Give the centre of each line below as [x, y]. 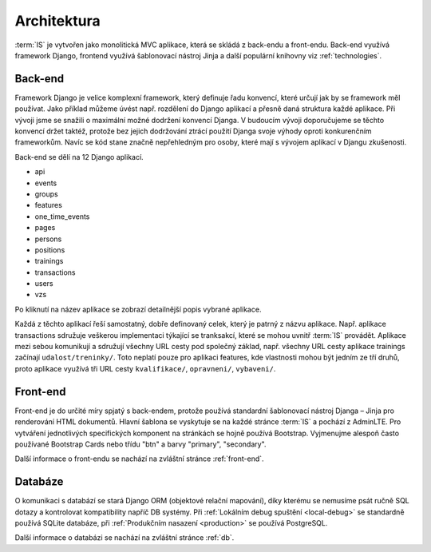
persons [48, 239]
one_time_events [62, 216]
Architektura [57, 21]
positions [50, 250]
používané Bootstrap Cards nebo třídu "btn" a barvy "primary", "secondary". [140, 444]
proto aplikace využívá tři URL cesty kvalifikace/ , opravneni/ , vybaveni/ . [145, 368]
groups [47, 194]
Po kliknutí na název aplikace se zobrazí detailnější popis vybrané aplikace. [138, 309]
